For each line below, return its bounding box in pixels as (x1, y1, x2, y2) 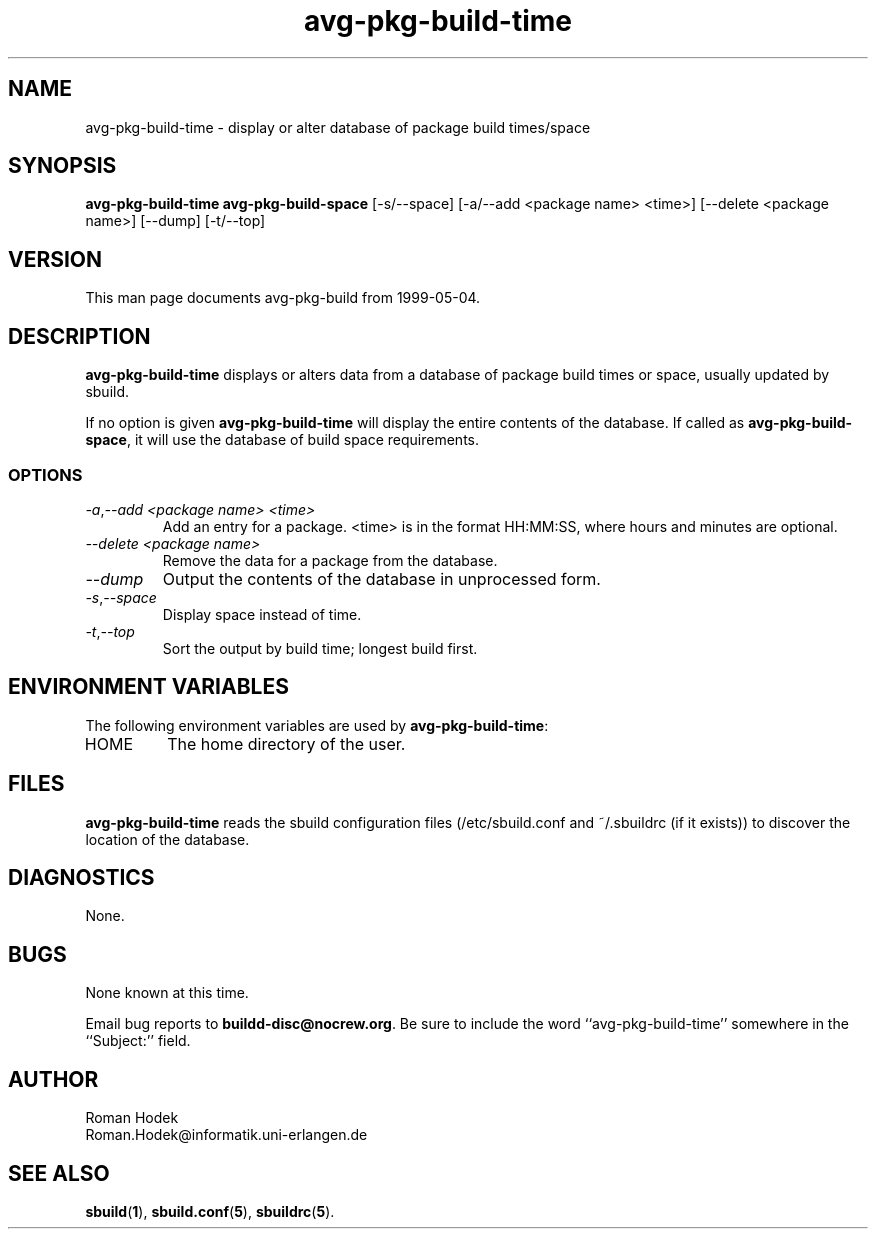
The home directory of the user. (167, 733, 406, 754)
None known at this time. (85, 984, 249, 1002)
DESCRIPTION (8, 323, 151, 349)
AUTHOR (8, 1066, 99, 1092)
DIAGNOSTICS (8, 864, 155, 890)
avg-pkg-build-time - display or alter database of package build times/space (85, 118, 591, 136)
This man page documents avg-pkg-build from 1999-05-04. (85, 289, 481, 307)
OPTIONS (8, 464, 83, 485)
